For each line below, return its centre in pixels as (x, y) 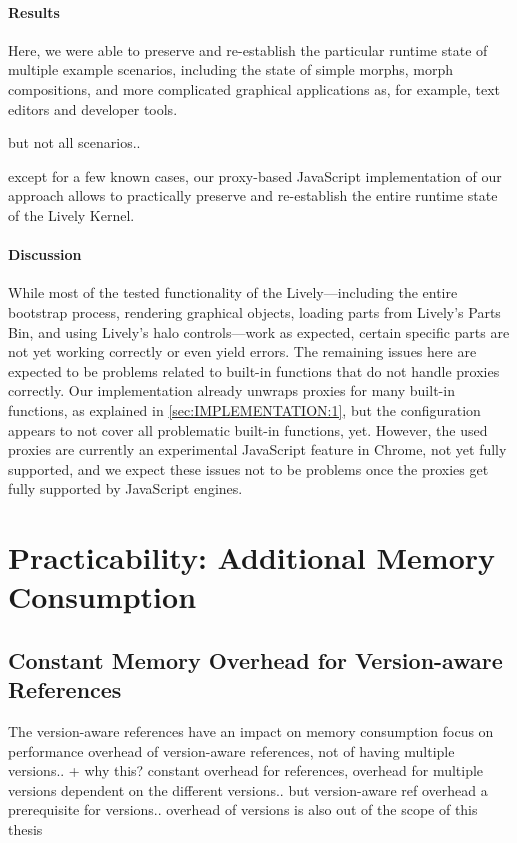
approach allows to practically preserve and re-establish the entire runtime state (253, 195)
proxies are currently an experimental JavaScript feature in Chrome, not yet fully (257, 449)
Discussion (45, 254)
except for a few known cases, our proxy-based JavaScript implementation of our (255, 175)
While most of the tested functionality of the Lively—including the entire (233, 292)
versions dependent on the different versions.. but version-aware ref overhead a (248, 789)
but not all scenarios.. (74, 142)
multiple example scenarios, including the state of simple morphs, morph (231, 69)
